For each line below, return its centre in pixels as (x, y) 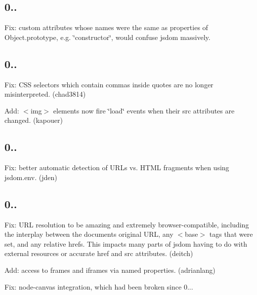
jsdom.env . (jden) (31, 177)
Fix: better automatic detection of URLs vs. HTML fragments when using (117, 167)
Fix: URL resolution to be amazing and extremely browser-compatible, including (127, 224)
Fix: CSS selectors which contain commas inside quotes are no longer (109, 84)
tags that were (231, 234)
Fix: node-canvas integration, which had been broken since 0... (99, 286)
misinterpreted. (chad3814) (45, 94)
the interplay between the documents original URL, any (89, 234)
